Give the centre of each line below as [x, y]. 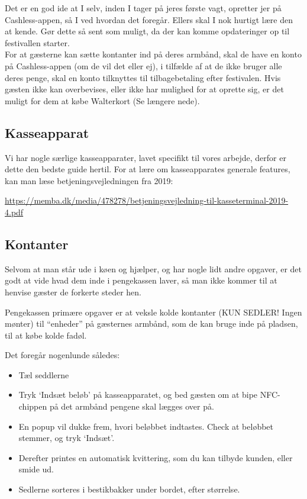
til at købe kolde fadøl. [46, 335]
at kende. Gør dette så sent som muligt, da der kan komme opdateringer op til [147, 31]
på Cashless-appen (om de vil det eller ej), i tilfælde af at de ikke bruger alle [143, 65]
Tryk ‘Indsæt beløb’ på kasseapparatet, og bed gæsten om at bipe [138, 395]
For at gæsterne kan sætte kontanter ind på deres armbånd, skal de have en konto [153, 54]
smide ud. [36, 469]
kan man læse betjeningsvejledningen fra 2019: [89, 180]
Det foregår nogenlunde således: [62, 355]
